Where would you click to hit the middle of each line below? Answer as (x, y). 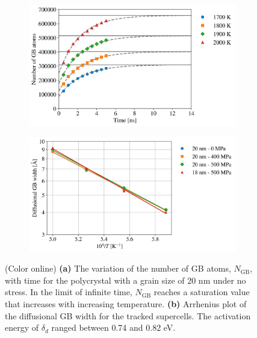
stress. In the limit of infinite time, (69, 292)
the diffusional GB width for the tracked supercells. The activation (128, 315)
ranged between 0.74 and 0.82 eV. (113, 327)
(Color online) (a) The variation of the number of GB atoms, (118, 268)
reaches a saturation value (202, 292)
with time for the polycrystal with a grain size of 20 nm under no (125, 280)
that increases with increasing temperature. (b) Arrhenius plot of (126, 303)
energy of (22, 327)
